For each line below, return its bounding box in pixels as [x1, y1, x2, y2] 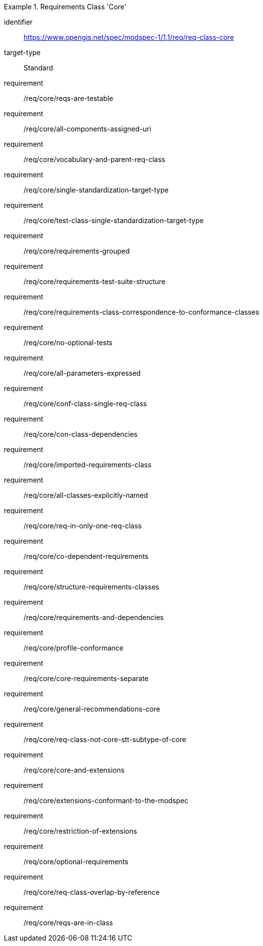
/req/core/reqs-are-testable [24, 94, 114, 102]
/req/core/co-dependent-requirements [24, 552, 148, 560]
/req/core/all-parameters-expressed [24, 369, 141, 377]
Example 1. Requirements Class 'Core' [4, 2, 126, 11]
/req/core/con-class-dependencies [24, 430, 138, 438]
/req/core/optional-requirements [24, 857, 128, 866]
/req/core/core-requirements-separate [24, 674, 149, 683]
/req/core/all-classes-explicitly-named [24, 491, 148, 499]
